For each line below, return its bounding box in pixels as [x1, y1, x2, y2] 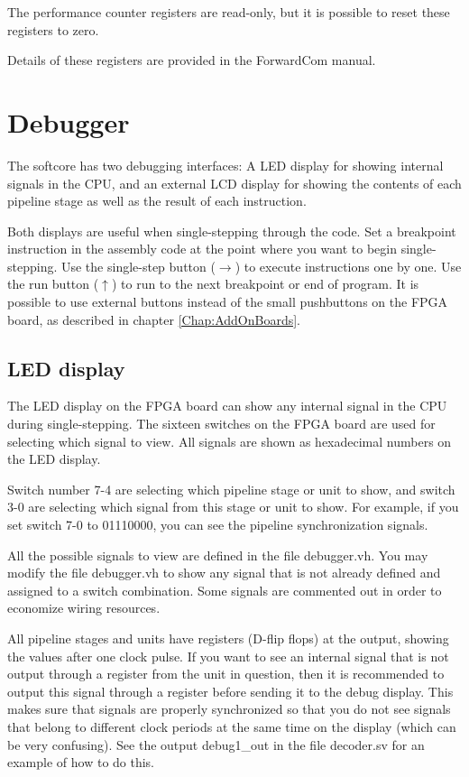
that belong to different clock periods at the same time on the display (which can [7, 717, 456, 735]
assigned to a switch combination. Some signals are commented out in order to [7, 580, 442, 599]
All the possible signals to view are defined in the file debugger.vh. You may [7, 545, 428, 564]
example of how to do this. [7, 753, 155, 772]
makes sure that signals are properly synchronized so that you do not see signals [7, 699, 451, 718]
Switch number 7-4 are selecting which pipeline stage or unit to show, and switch [7, 479, 455, 498]
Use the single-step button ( [60, 256, 216, 275]
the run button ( [7, 274, 99, 293]
